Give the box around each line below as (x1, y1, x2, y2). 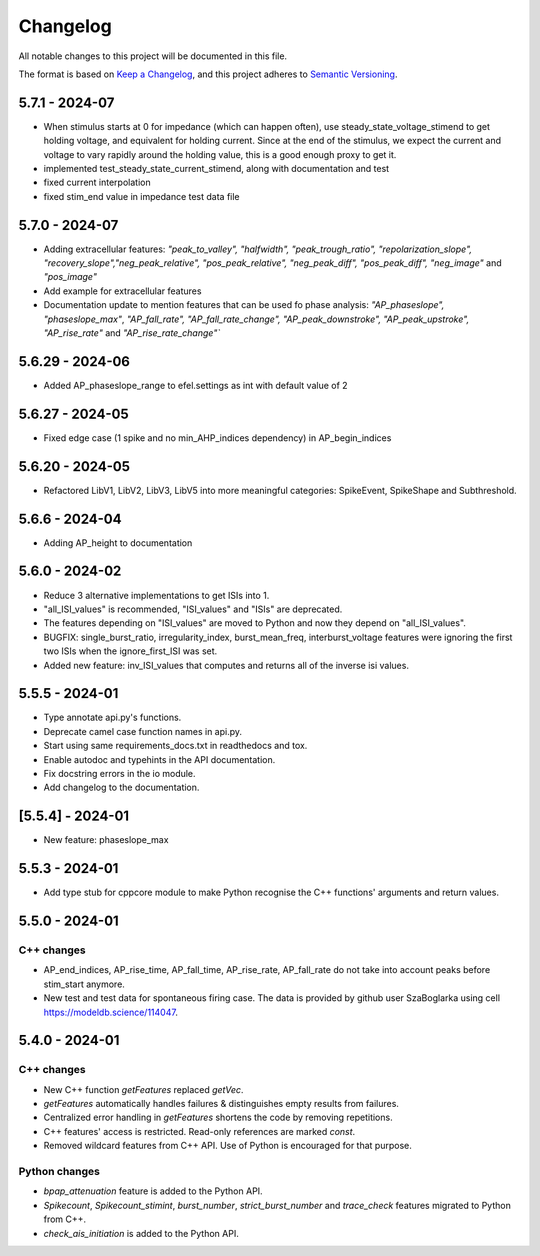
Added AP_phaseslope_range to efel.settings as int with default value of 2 (43, 379, 349, 391)
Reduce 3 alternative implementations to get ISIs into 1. (43, 589, 270, 601)
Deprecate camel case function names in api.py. (43, 725, 243, 737)
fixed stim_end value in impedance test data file (43, 190, 240, 202)
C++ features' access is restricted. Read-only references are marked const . (43, 1125, 356, 1137)
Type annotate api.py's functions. (43, 711, 182, 724)
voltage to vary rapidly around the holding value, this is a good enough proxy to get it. (43, 148, 397, 160)
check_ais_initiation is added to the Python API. (43, 1227, 239, 1239)
